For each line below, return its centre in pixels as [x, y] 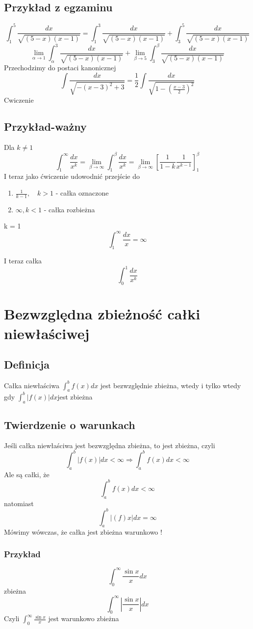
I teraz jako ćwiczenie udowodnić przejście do [72, 176]
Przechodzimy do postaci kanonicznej [60, 68]
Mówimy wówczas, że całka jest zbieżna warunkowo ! [83, 532]
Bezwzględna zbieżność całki [102, 314]
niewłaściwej [47, 333]
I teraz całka [23, 261]
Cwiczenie [19, 100]
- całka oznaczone [82, 193]
